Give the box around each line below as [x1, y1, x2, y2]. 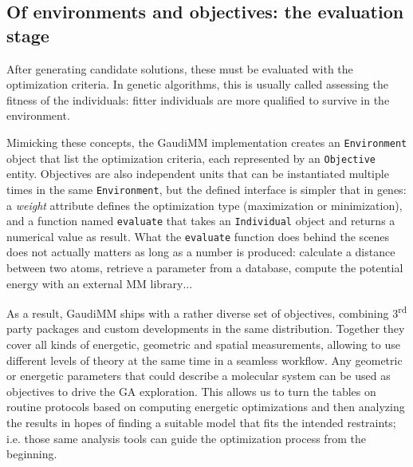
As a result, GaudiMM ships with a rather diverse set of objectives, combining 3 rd [6, 303, 407, 321]
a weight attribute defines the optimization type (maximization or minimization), [6, 196, 403, 213]
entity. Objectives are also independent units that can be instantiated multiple [6, 165, 389, 182]
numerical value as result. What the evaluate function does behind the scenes [6, 228, 390, 244]
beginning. [6, 445, 57, 462]
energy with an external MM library [6, 275, 183, 291]
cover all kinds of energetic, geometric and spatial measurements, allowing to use [6, 336, 400, 353]
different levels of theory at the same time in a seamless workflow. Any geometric [6, 351, 403, 368]
